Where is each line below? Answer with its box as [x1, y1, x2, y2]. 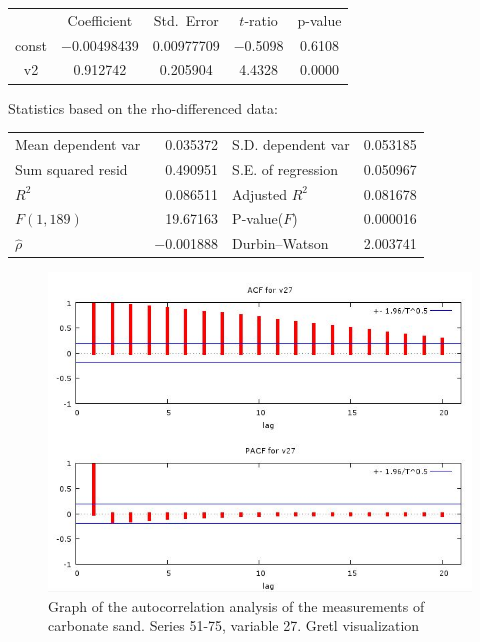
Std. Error [153, 9, 219, 30]
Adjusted [232, 183, 288, 204]
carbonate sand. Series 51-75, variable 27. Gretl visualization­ [48, 615, 420, 636]
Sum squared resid [15, 158, 128, 179]
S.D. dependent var [232, 133, 350, 154]
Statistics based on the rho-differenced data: [8, 97, 278, 118]
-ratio [244, 9, 278, 30]
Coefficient [67, 9, 133, 30]
